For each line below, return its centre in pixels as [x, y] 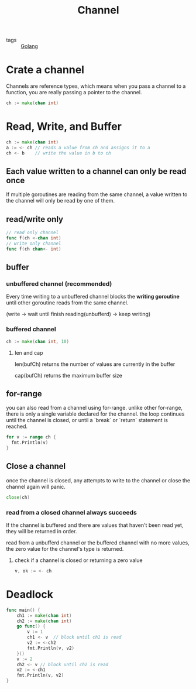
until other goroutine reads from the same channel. [67, 303]
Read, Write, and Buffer [64, 127]
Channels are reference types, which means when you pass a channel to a [96, 86]
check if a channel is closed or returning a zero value [78, 560]
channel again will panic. [36, 486]
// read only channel [32, 233]
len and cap [29, 352]
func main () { [23, 610]
